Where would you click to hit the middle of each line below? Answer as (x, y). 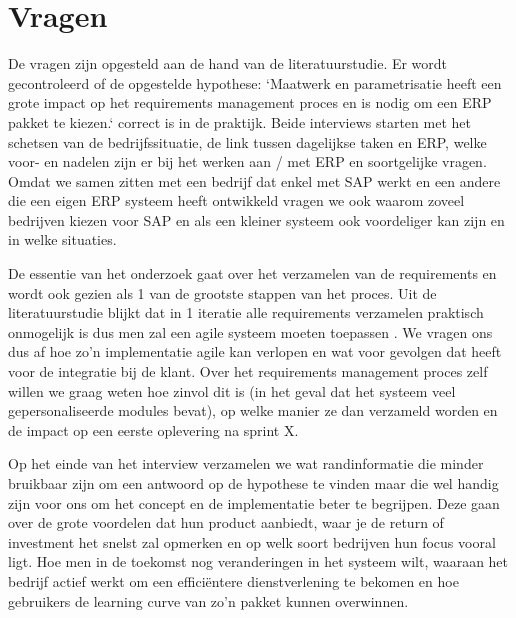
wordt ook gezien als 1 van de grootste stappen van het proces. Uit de (222, 292)
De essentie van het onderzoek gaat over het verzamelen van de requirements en (252, 273)
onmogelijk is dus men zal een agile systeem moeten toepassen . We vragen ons (250, 331)
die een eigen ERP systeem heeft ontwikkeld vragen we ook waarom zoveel (236, 200)
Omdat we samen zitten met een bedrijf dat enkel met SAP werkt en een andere (254, 180)
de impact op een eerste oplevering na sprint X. (153, 429)
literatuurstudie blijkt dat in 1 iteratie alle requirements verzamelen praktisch (246, 312)
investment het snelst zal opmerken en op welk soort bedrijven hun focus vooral (252, 541)
